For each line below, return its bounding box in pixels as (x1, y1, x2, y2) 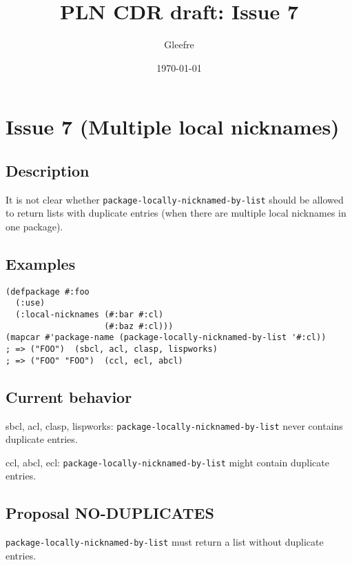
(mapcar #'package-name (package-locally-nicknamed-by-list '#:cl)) (6, 333, 327, 343)
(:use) (15, 298, 45, 308)
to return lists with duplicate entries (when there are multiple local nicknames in (6, 206, 346, 220)
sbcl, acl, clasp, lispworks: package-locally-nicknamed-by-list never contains (6, 418, 343, 433)
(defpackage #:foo (6, 286, 90, 297)
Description (6, 159, 90, 181)
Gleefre (164, 37, 194, 52)
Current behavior (6, 386, 132, 407)
